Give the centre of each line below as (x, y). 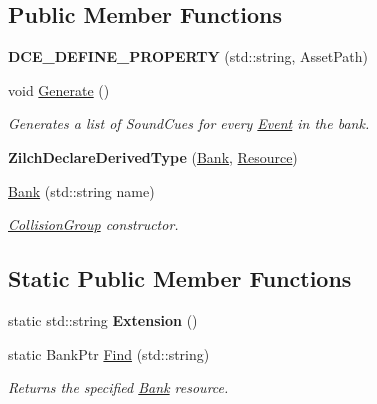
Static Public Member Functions (180, 278)
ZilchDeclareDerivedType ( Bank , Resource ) (153, 156)
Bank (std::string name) (81, 190)
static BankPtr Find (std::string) (109, 353)
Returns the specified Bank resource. (118, 387)
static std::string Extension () (103, 319)
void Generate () (59, 89)
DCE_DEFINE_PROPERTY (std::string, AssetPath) (188, 56)
